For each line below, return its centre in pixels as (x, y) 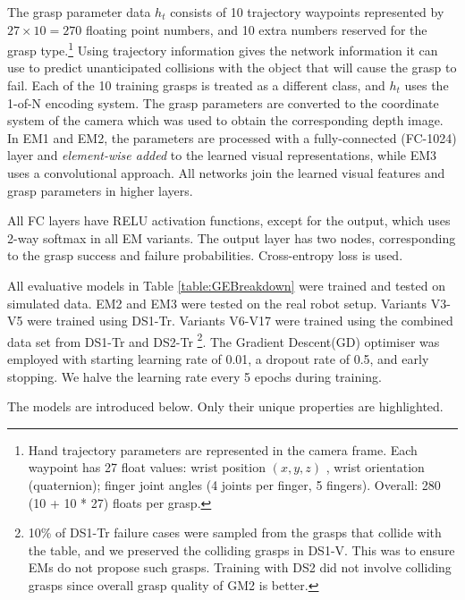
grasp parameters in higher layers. (100, 190)
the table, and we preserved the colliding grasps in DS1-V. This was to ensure (241, 549)
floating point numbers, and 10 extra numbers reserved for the (256, 29)
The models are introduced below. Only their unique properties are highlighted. (225, 406)
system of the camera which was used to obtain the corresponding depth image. (225, 120)
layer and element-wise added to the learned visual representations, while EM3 (222, 155)
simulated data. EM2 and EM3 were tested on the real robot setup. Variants (217, 303)
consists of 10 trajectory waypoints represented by (307, 12)
